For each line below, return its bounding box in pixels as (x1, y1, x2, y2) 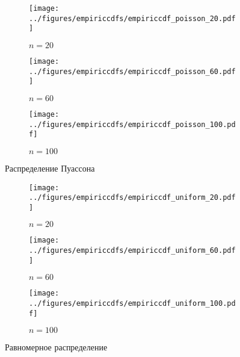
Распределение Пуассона (5, 161, 95, 174)
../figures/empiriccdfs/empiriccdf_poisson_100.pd (29, 120, 236, 129)
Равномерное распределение (5, 341, 108, 353)
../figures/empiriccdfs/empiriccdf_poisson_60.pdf (29, 67, 236, 76)
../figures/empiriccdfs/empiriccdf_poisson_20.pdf (29, 14, 236, 23)
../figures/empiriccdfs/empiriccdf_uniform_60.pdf (29, 246, 236, 255)
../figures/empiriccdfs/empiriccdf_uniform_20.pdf (29, 193, 236, 202)
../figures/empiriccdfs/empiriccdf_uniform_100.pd (29, 299, 236, 308)
